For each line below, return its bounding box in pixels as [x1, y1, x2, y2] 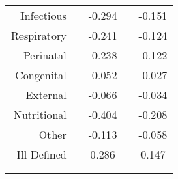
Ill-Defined [16, 146, 67, 162]
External [25, 87, 67, 102]
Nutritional [13, 107, 67, 122]
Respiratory [11, 27, 67, 43]
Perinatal [23, 47, 67, 63]
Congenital [15, 67, 67, 83]
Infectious [20, 8, 67, 23]
